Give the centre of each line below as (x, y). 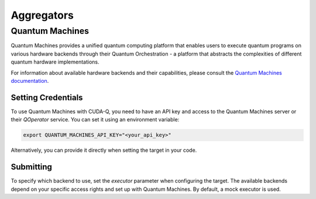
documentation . (30, 81)
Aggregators (42, 15)
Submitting (32, 167)
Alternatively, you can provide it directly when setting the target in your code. (104, 150)
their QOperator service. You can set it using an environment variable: (95, 120)
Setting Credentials (47, 97)
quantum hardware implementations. (55, 62)
